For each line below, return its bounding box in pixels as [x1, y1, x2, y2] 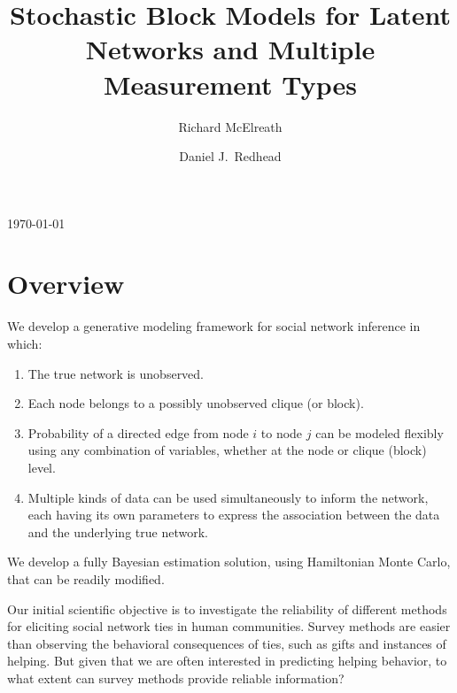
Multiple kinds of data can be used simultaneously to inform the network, [27, 488, 429, 506]
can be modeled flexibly [315, 423, 444, 442]
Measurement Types [103, 65, 358, 102]
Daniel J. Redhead [179, 147, 282, 166]
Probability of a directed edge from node [27, 423, 249, 442]
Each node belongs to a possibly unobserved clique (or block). [27, 394, 364, 412]
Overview [7, 266, 125, 302]
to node [260, 423, 303, 442]
